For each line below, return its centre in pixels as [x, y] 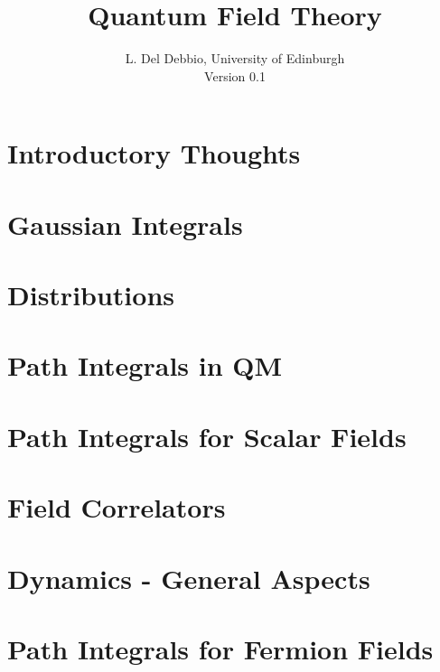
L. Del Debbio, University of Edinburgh [235, 58]
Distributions [91, 295]
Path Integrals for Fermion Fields [220, 648]
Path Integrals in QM [145, 365]
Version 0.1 [235, 75]
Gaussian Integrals [125, 224]
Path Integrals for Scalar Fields [207, 436]
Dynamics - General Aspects [189, 578]
